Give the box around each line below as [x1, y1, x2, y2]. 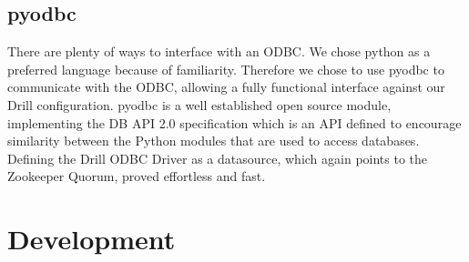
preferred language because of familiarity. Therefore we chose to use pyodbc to [7, 59, 444, 78]
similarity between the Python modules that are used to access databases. [7, 131, 420, 150]
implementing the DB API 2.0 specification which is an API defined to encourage [7, 113, 462, 132]
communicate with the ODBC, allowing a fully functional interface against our [7, 77, 445, 96]
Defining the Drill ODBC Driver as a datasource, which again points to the [7, 148, 428, 167]
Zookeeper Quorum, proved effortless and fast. [7, 166, 266, 186]
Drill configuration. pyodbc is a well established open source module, [7, 95, 392, 114]
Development [7, 220, 176, 257]
